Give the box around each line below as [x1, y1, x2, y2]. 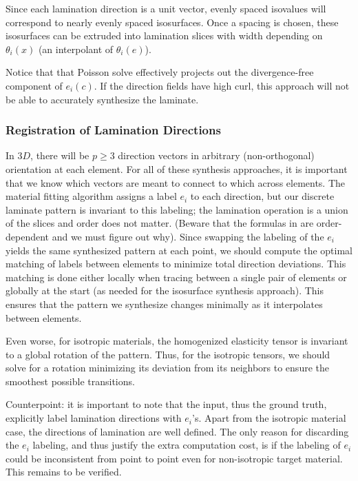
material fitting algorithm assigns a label [6, 189, 177, 203]
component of [6, 78, 63, 92]
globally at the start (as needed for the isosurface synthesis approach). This [6, 283, 324, 298]
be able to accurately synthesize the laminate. [6, 92, 199, 106]
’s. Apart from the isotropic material [192, 411, 346, 425]
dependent [6, 229, 50, 243]
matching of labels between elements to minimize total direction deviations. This [6, 256, 346, 271]
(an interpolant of [38, 41, 114, 56]
